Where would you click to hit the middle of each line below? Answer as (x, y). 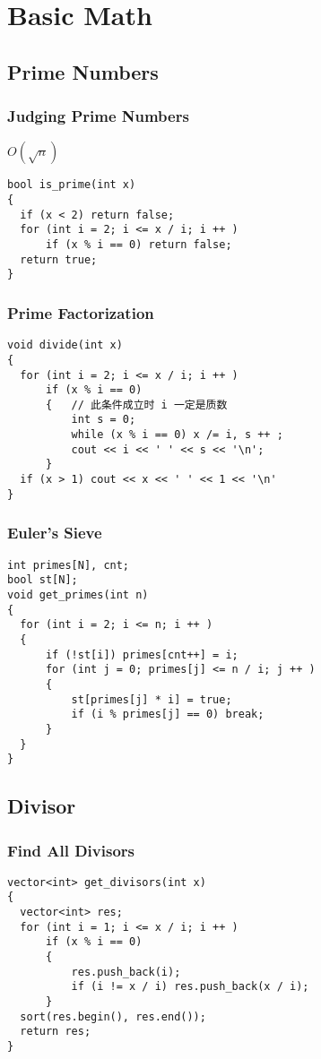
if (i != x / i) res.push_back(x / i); (190, 987)
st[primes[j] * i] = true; (152, 699)
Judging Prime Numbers (98, 116)
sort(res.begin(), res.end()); (113, 1016)
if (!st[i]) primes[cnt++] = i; (142, 654)
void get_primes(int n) (78, 594)
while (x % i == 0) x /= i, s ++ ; (177, 435)
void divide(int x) (65, 345)
